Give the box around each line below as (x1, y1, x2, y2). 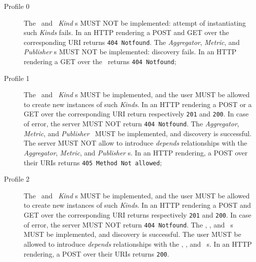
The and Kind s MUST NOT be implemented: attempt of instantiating (24, 17, 246, 28)
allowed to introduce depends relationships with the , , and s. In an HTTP (24, 238, 252, 249)
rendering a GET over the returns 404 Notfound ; (24, 56, 176, 67)
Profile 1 (4, 73, 30, 83)
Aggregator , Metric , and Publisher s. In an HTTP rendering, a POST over (24, 147, 248, 157)
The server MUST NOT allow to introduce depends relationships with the (24, 138, 248, 148)
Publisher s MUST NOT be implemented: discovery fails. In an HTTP (24, 46, 237, 57)
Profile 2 (4, 174, 30, 184)
